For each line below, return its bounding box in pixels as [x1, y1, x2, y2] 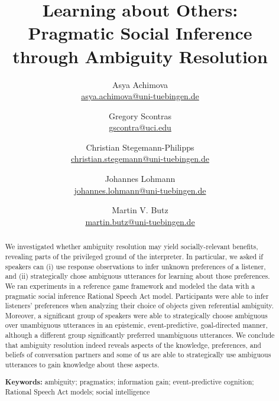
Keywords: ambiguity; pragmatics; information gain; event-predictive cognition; [5, 376, 254, 387]
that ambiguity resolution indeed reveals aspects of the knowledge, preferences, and [5, 340, 261, 350]
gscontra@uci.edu [109, 121, 171, 133]
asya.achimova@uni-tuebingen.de [81, 90, 199, 102]
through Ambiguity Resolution [12, 44, 268, 68]
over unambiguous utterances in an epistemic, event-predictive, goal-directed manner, [5, 320, 268, 330]
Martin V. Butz [112, 204, 168, 216]
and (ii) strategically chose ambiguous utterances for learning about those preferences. [5, 271, 270, 281]
